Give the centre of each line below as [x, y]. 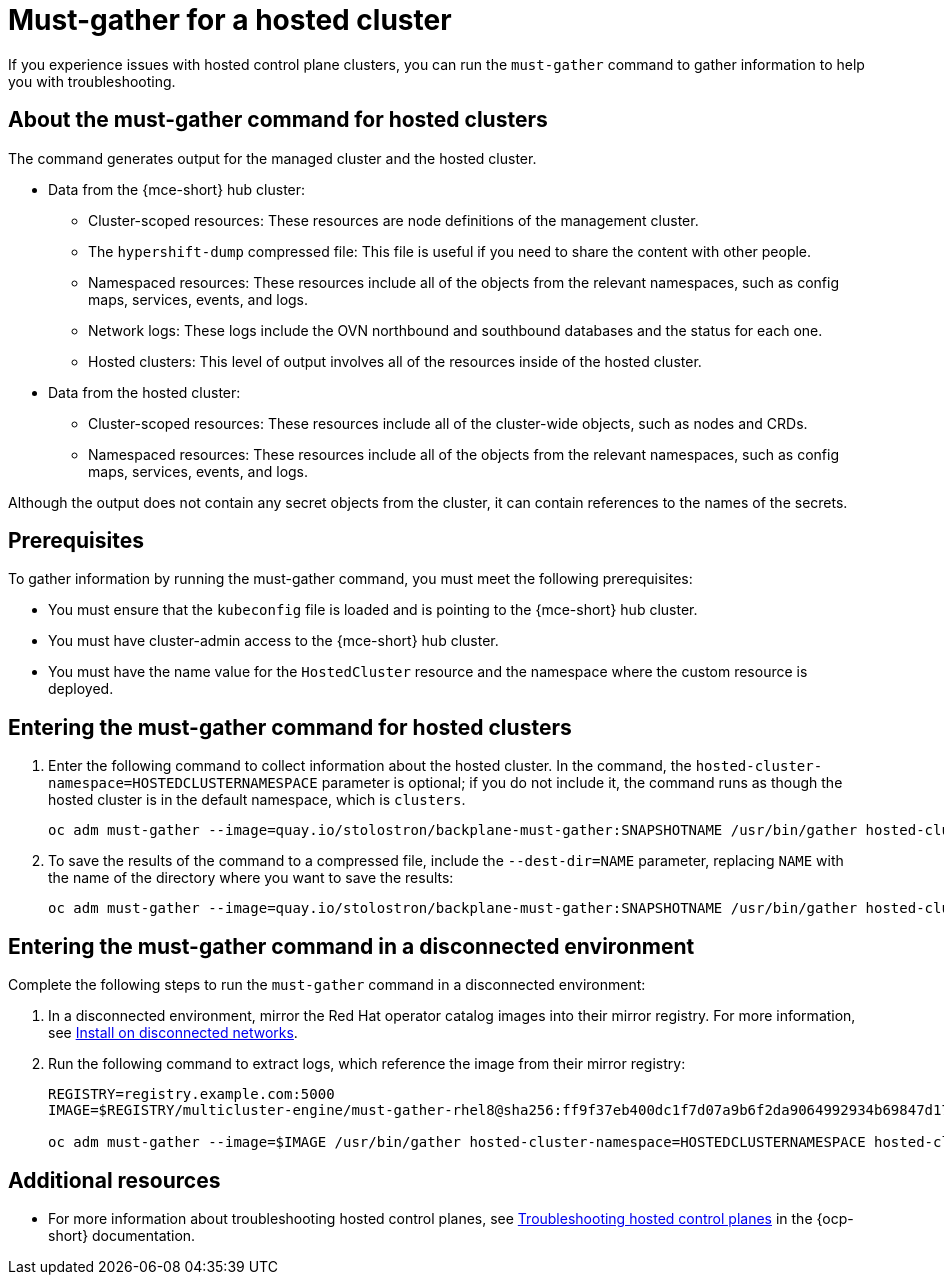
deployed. [81, 689]
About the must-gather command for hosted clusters [278, 120]
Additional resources [114, 1180]
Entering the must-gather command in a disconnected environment [351, 946]
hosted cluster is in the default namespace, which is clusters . [257, 800]
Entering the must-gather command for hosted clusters [290, 727]
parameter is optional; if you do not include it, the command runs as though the [582, 783]
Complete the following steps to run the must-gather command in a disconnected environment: [327, 985]
